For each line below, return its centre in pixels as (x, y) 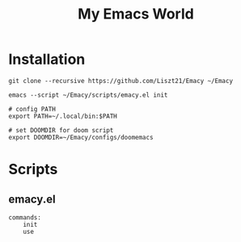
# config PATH (32, 109)
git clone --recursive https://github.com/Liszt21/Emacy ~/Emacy (120, 81)
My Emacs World (136, 14)
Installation (47, 59)
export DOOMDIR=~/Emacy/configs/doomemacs (81, 137)
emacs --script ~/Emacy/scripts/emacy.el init (88, 95)
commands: (25, 217)
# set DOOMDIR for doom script (61, 130)
